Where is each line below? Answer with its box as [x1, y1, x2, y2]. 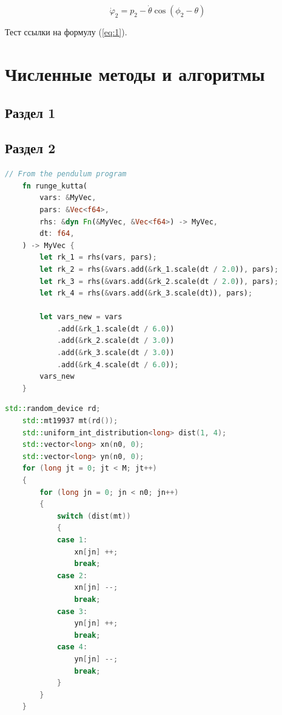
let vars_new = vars [39, 313, 123, 322]
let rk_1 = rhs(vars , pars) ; [39, 253, 157, 262]
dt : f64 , [39, 229, 75, 238]
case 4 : [56, 643, 88, 652]
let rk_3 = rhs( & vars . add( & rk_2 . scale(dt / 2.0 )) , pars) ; [39, 277, 279, 286]
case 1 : [56, 535, 88, 544]
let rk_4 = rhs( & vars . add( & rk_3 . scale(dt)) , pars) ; [39, 289, 253, 298]
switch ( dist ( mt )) [56, 511, 131, 520]
